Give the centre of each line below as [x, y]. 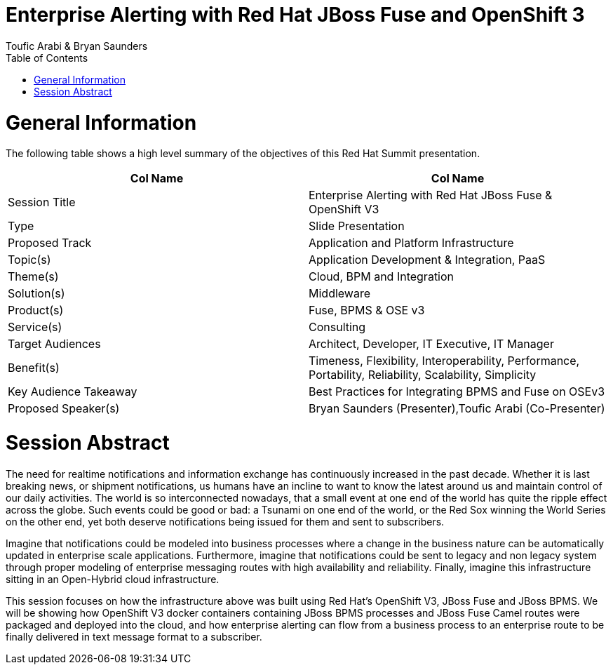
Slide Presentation [357, 226]
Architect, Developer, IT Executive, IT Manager [431, 344]
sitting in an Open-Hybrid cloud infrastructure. [113, 579]
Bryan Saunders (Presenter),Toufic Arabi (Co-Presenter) [457, 409]
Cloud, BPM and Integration [382, 277]
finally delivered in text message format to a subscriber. [134, 636]
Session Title [42, 202]
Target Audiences [54, 344]
